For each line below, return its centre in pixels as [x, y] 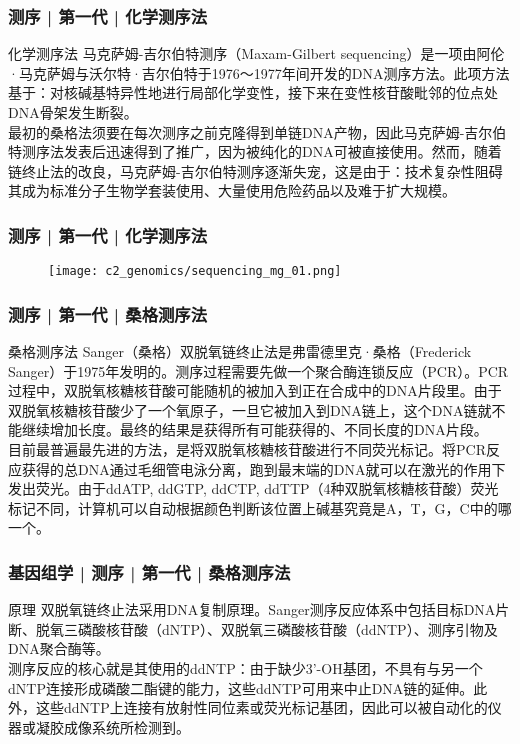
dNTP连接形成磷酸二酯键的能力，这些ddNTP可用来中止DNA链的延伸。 [241, 687]
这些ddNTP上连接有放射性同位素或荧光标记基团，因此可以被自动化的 [261, 707]
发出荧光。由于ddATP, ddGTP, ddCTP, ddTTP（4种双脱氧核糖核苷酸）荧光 [253, 488]
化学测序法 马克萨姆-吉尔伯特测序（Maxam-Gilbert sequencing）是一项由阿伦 [256, 53]
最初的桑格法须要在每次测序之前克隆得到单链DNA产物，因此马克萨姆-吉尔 [250, 131]
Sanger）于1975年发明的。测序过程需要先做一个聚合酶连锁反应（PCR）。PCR [258, 370]
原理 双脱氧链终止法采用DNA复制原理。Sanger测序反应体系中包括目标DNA [252, 609]
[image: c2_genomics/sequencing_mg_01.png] [195, 271]
